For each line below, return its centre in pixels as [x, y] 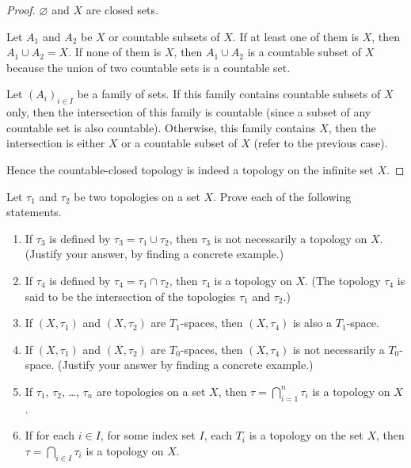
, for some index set [148, 435]
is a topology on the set [306, 435]
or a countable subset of [179, 143]
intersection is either [56, 143]
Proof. [21, 10]
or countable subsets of [164, 36]
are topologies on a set [151, 391]
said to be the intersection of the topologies [130, 296]
